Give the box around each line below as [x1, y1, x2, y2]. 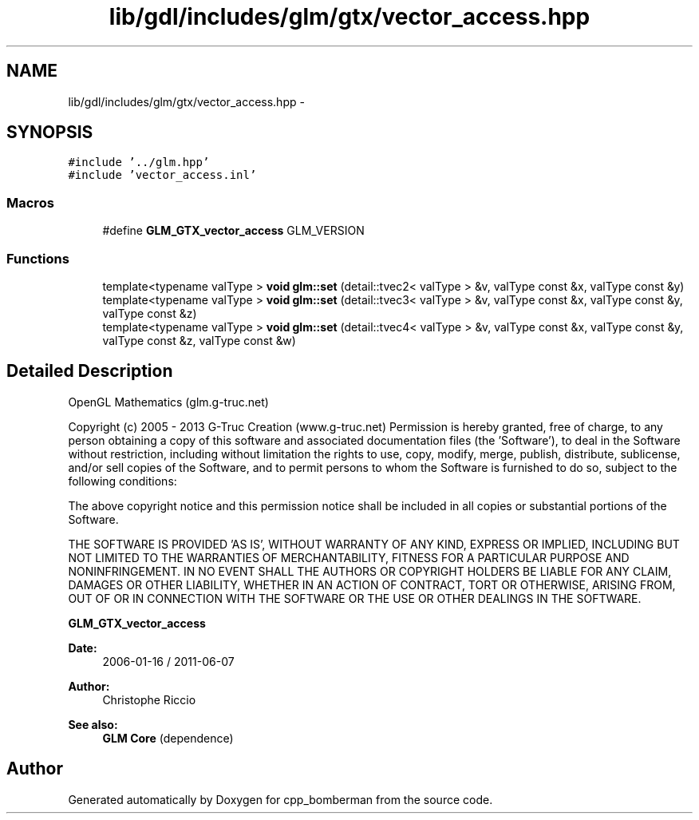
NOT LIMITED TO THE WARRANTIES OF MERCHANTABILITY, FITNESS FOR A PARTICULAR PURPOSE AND [68, 550, 630, 564]
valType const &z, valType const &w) [102, 333, 296, 347]
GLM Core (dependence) [102, 731, 234, 745]
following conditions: [68, 473, 177, 488]
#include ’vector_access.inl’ [68, 168, 257, 182]
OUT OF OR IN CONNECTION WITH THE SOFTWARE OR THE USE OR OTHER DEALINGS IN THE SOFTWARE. [68, 591, 642, 605]
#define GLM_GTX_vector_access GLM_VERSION [102, 224, 365, 238]
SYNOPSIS [6, 122, 93, 143]
